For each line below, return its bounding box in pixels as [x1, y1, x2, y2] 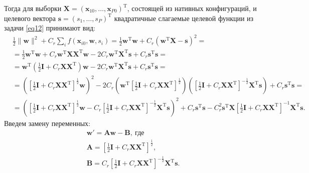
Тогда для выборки [4, 3, 62, 13]
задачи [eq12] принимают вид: [4, 22, 95, 33]
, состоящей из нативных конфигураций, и [127, 3, 257, 13]
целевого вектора [4, 12, 56, 23]
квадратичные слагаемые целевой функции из [114, 12, 254, 23]
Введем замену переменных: [4, 117, 91, 128]
